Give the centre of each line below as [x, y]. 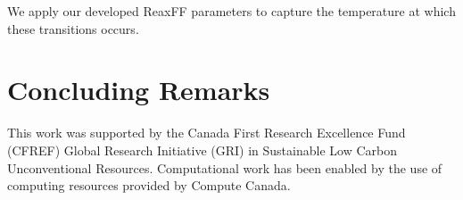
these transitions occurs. [73, 28]
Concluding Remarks [139, 90]
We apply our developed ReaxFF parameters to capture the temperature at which [231, 11]
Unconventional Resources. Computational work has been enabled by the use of [225, 167]
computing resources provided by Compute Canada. [149, 185]
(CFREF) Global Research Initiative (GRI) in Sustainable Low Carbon [202, 150]
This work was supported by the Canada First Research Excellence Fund [207, 133]
